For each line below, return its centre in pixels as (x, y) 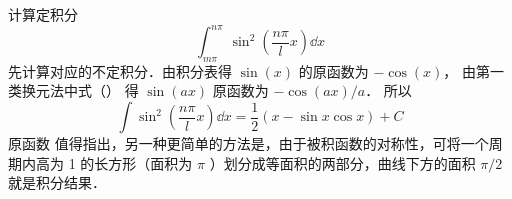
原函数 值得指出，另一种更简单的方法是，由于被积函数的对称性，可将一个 (248, 143)
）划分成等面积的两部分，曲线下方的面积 (342, 162)
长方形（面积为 (143, 162)
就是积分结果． (57, 182)
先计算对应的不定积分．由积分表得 (120, 70)
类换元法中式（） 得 (73, 90)
